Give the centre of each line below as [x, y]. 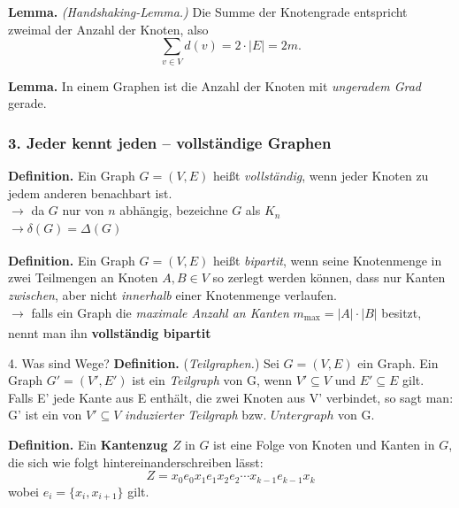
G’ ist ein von [45, 415]
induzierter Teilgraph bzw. [196, 415]
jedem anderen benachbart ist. [90, 192]
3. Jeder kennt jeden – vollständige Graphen [170, 142]
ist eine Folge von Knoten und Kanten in [324, 445]
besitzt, [402, 312]
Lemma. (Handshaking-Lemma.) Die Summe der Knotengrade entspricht [208, 12]
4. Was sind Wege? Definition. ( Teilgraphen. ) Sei [144, 362]
